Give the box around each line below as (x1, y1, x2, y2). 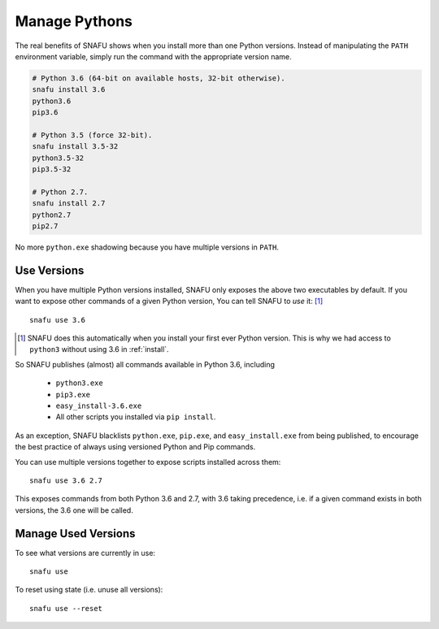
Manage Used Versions (15, 527, 136, 540)
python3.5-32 (32, 153, 85, 163)
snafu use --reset (29, 604, 103, 613)
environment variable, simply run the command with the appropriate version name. (15, 51, 292, 61)
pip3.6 (32, 108, 59, 117)
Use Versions (15, 263, 85, 277)
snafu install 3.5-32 (32, 142, 119, 151)
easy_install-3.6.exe (55, 401, 142, 410)
